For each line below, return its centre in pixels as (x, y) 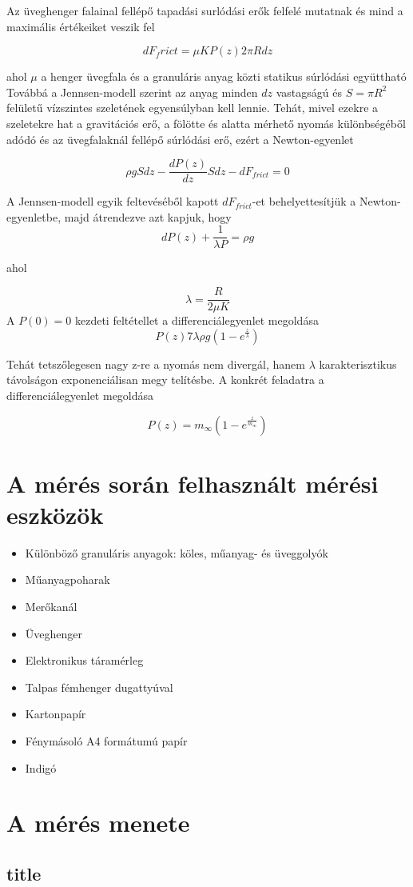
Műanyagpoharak (68, 579)
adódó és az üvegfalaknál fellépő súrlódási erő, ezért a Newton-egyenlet (180, 139)
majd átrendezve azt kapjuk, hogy (148, 216)
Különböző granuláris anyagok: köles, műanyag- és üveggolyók (177, 552)
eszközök (55, 514)
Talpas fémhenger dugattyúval (99, 687)
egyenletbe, (34, 216)
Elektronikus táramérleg (84, 660)
